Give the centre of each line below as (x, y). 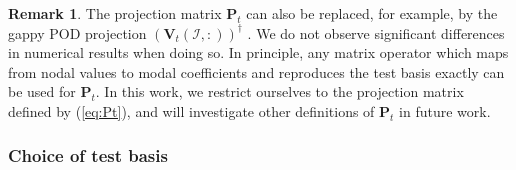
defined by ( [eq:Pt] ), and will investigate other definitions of (191, 110)
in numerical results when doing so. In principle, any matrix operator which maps (258, 52)
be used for (42, 91)
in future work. (445, 110)
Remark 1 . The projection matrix (115, 13)
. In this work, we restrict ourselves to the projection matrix (279, 91)
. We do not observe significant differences (376, 32)
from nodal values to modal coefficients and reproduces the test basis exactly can (256, 71)
